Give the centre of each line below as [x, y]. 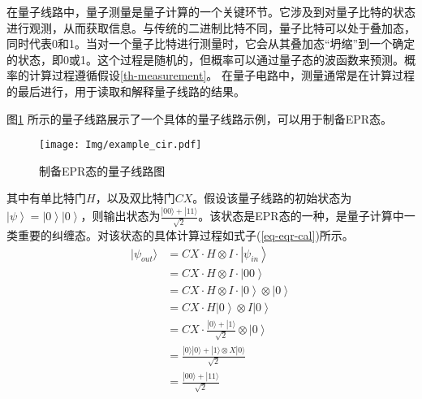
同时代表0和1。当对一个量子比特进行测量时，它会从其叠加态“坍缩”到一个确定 [211, 43]
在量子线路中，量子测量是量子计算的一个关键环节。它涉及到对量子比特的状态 [211, 11]
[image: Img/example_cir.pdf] [121, 145]
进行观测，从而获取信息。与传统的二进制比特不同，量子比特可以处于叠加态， [211, 27]
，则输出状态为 [121, 216]
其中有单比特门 [46, 198]
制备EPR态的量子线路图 [102, 170]
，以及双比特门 [135, 198]
